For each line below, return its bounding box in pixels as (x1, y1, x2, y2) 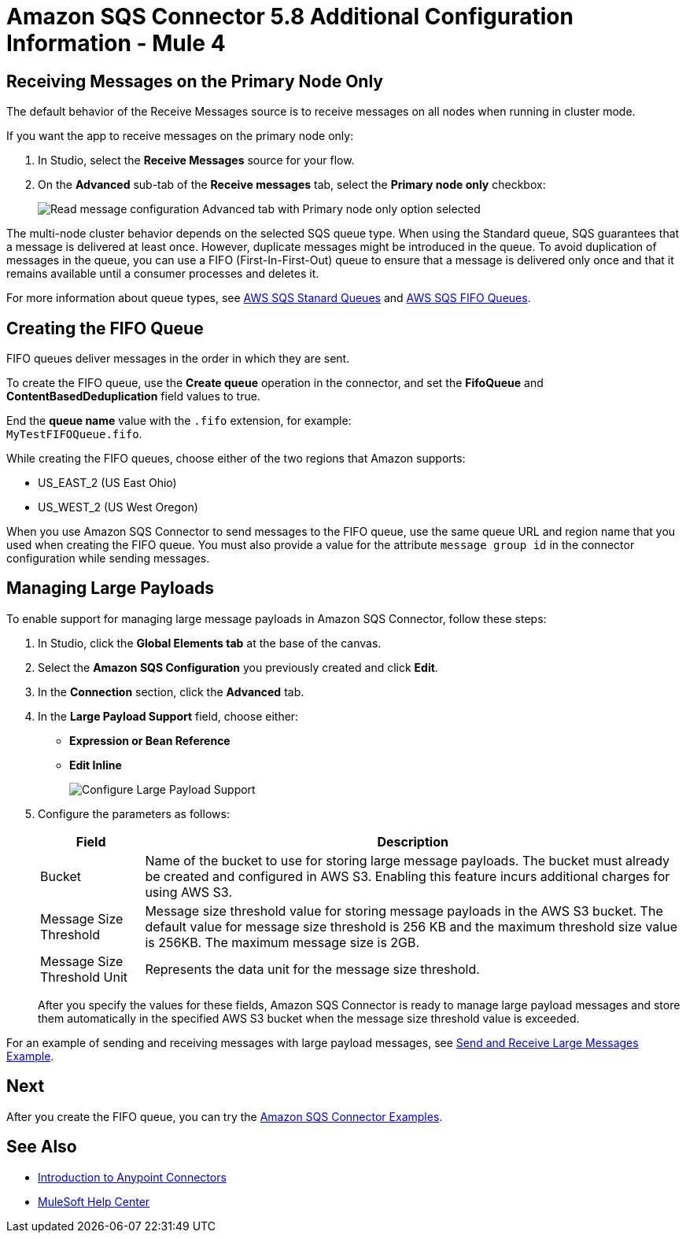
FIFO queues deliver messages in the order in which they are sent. (6, 352, 350, 366)
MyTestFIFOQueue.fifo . (6, 427, 142, 441)
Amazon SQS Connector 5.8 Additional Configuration (6, 3, 574, 30)
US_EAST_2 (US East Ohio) (38, 476, 177, 490)
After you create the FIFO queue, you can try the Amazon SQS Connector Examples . (6, 1109, 443, 1123)
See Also (6, 1137, 77, 1157)
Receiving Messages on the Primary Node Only (6, 71, 383, 91)
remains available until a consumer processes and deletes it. (6, 267, 319, 281)
